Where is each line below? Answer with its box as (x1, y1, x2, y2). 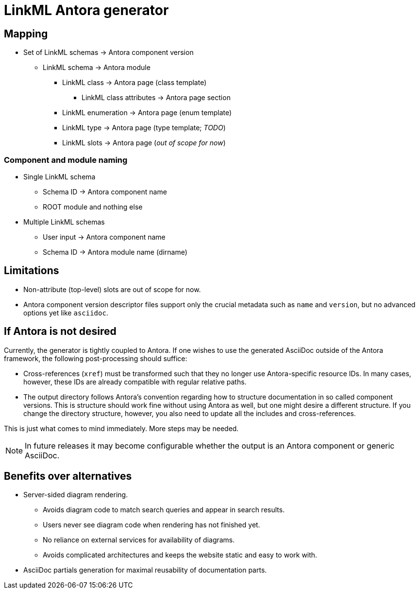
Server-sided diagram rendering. (23, 490, 128, 499)
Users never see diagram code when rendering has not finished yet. (43, 521, 260, 529)
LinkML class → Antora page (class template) (62, 78, 207, 87)
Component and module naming (4, 155, 128, 165)
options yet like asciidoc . (23, 308, 108, 317)
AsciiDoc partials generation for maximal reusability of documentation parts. (23, 566, 267, 575)
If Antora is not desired (4, 325, 117, 338)
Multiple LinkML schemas (23, 217, 105, 226)
